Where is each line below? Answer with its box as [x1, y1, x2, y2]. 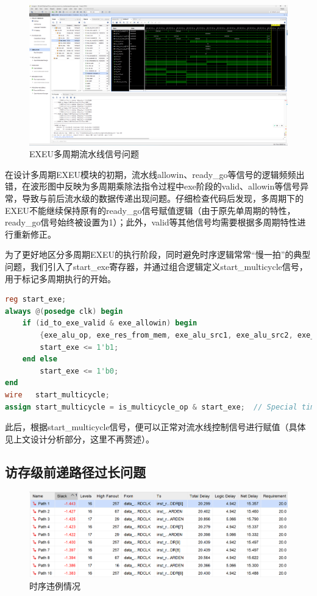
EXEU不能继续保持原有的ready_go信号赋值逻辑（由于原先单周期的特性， [5, 204, 296, 216]
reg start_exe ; [5, 295, 66, 304]
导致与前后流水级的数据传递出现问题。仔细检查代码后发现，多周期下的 [21, 192, 304, 204]
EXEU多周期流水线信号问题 [29, 147, 140, 160]
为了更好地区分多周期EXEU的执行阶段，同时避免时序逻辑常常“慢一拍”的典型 [5, 248, 311, 261]
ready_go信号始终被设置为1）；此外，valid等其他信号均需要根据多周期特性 [5, 216, 297, 229]
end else [22, 355, 57, 364]
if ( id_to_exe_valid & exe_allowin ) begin [22, 319, 198, 328]
